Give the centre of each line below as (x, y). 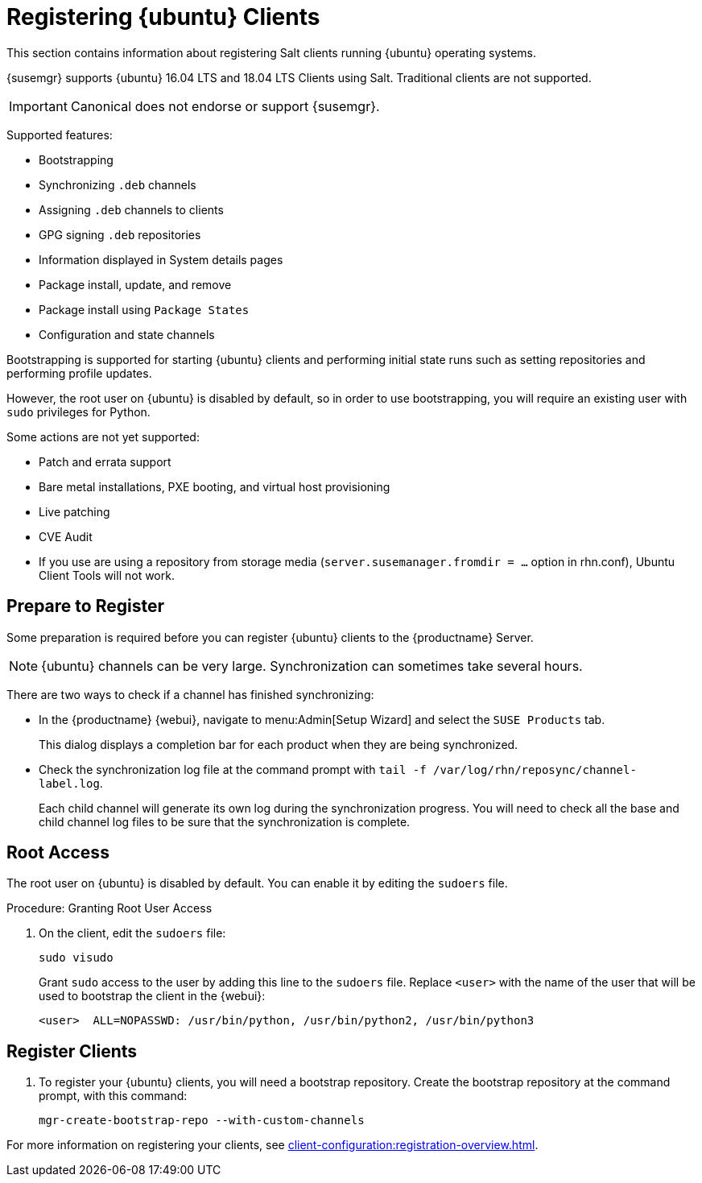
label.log (69, 783)
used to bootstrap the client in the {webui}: (152, 996)
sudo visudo (76, 958)
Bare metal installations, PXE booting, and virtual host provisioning (215, 486)
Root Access (58, 853)
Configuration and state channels (127, 334)
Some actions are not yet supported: (103, 436)
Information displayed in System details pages (161, 259)
